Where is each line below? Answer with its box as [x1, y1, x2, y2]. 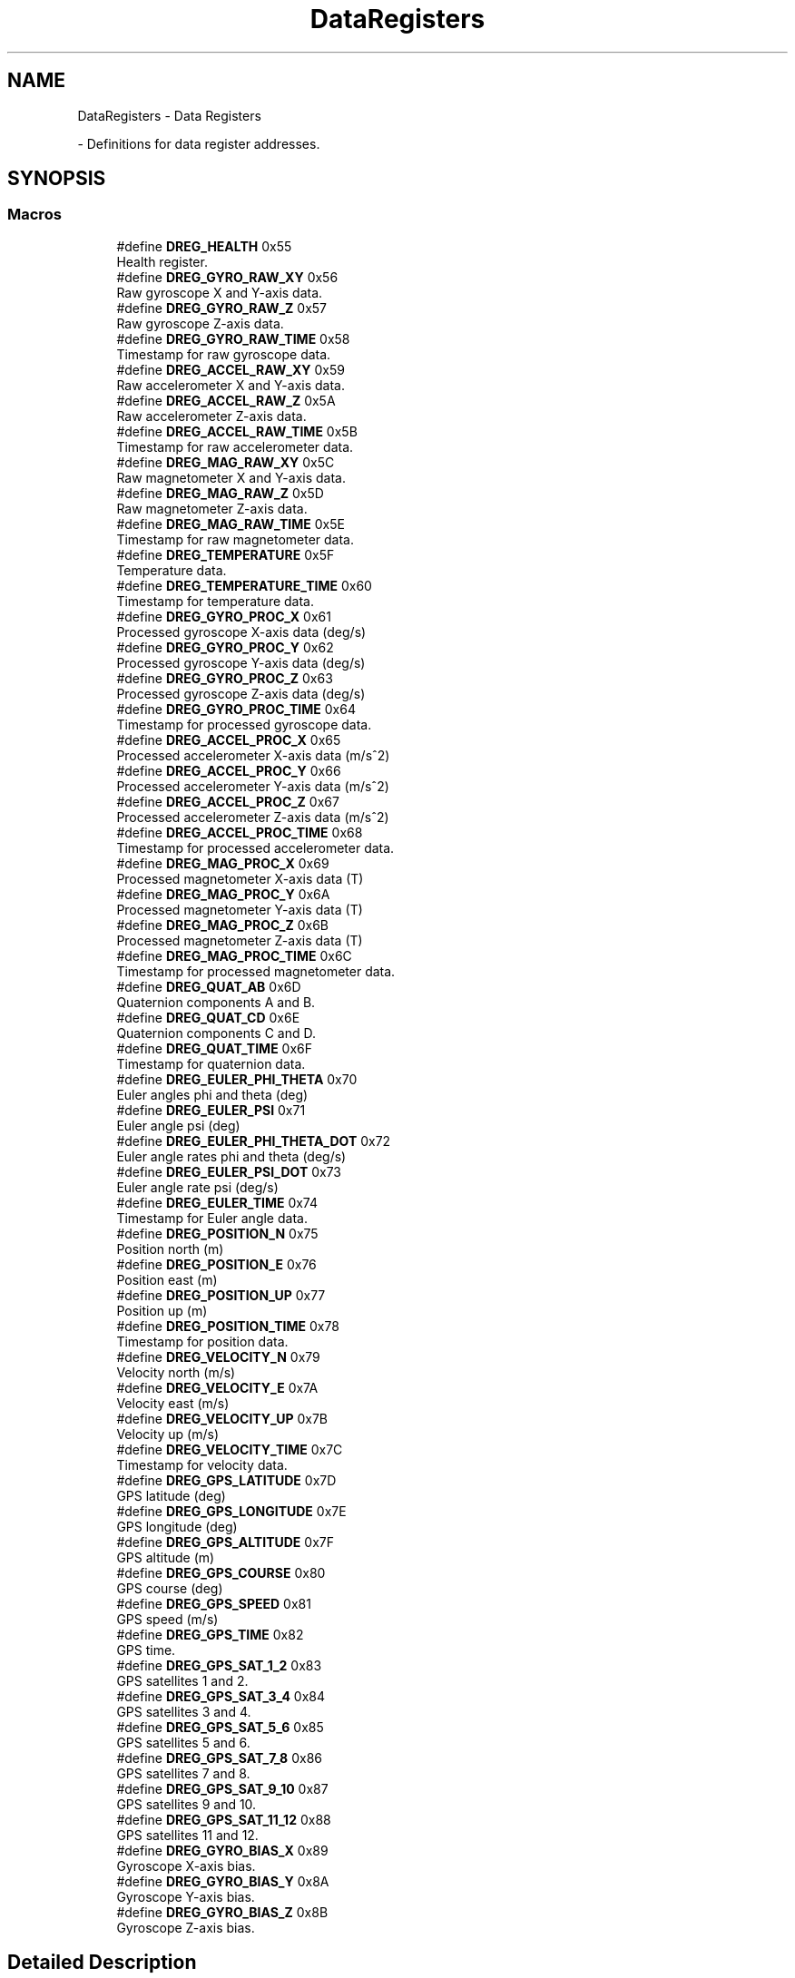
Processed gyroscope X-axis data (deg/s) [116, 623, 367, 640]
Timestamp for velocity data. [116, 1456, 288, 1473]
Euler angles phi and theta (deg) [116, 1086, 309, 1102]
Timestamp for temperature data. [116, 592, 314, 609]
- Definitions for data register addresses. [77, 135, 320, 152]
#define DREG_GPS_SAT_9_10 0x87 [116, 1780, 329, 1797]
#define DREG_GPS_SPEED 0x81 [116, 1595, 311, 1611]
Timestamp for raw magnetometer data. [116, 531, 355, 547]
